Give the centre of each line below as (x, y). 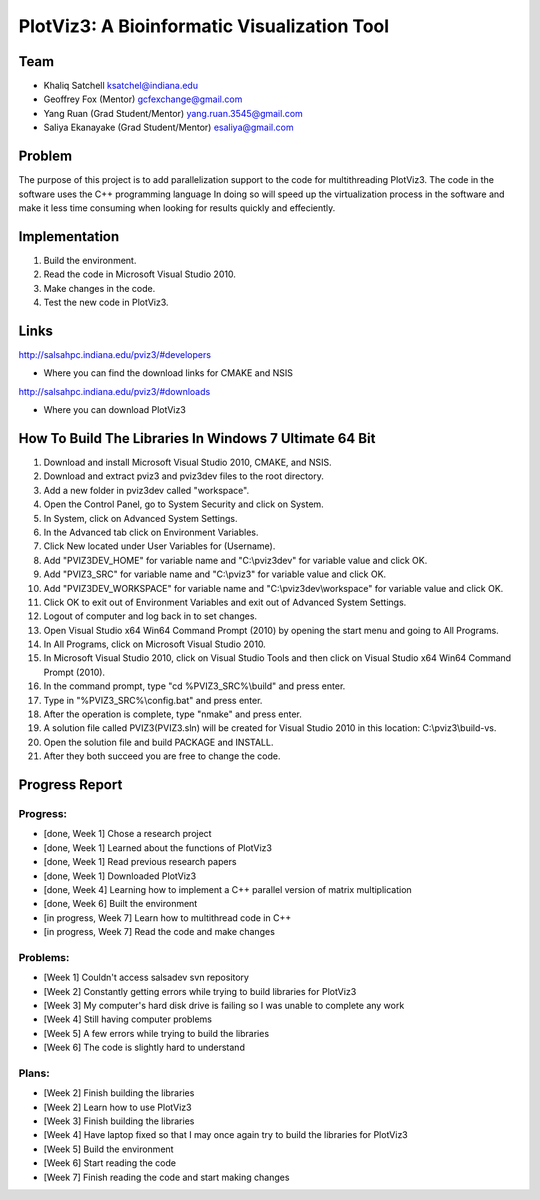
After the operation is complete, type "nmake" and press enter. (172, 714)
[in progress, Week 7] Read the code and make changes (159, 932)
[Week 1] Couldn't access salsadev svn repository (146, 977)
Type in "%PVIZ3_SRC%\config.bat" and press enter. (153, 700)
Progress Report (70, 784)
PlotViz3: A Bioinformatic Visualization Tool (204, 26)
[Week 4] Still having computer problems (127, 1019)
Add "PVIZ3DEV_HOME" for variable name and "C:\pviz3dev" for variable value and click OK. (235, 560)
